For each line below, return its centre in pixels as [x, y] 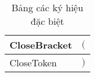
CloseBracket [41, 45]
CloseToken [33, 62]
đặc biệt [47, 21]
